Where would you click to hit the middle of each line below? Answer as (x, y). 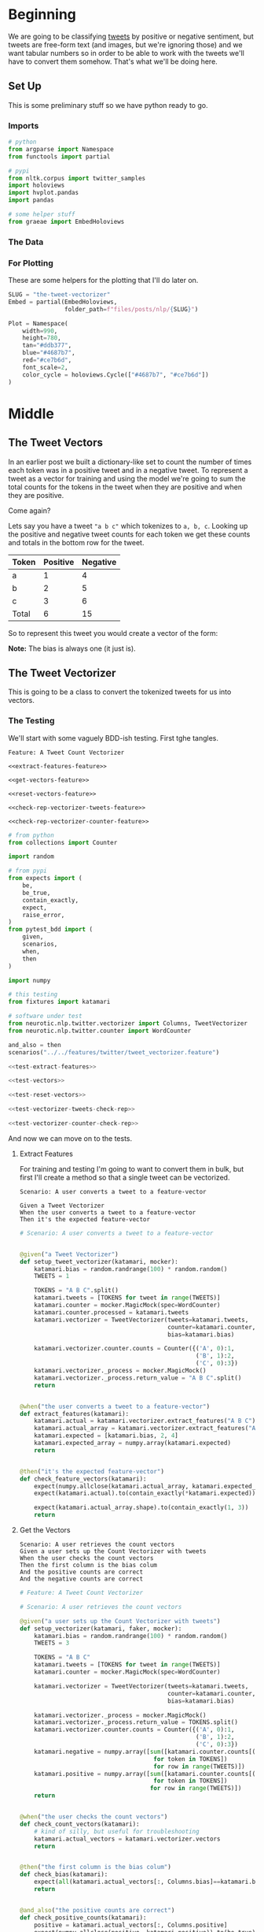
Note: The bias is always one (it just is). (72, 648)
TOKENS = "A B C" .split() (77, 1291)
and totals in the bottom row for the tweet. (76, 542)
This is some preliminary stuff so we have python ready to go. (108, 105)
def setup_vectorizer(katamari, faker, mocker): (101, 1629)
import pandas (31, 200)
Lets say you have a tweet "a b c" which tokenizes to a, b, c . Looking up (128, 526)
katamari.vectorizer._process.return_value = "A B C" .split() (138, 1378)
